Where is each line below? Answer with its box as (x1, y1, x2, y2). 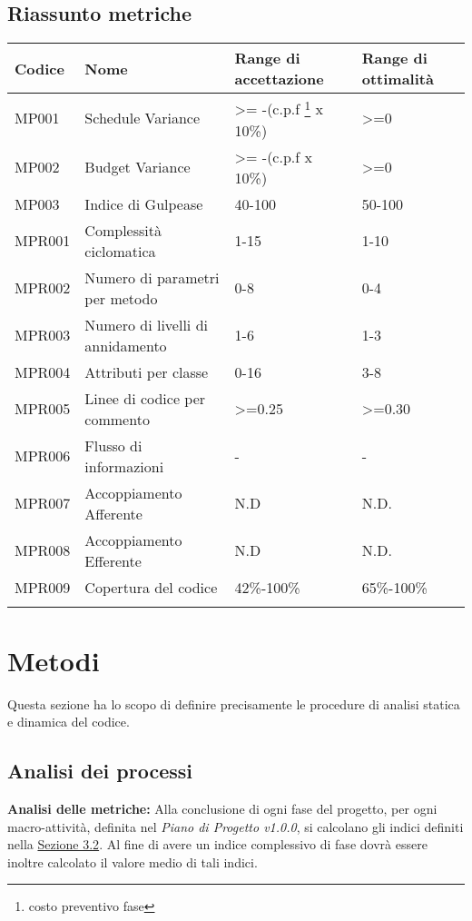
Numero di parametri (84, 266, 220, 288)
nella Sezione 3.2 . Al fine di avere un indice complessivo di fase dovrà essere (7, 835, 428, 854)
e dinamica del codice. (7, 712, 130, 731)
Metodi (7, 641, 100, 678)
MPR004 (15, 361, 71, 382)
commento (84, 408, 150, 430)
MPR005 (15, 398, 71, 420)
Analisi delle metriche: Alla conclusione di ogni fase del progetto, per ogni (7, 799, 438, 818)
